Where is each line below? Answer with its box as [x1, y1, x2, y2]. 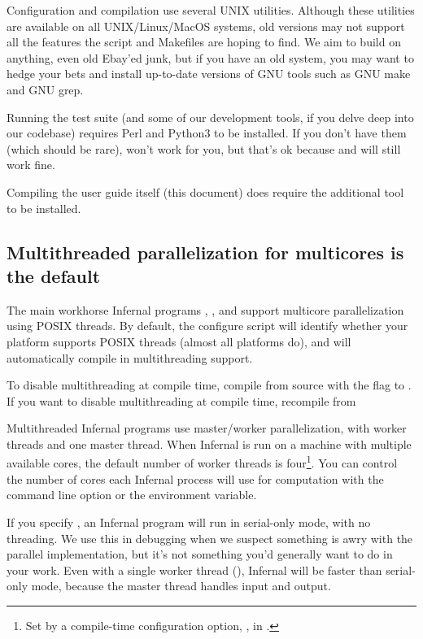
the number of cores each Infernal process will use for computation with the [7, 470, 384, 487]
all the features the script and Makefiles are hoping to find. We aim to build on [7, 33, 401, 50]
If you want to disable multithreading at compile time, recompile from [7, 392, 356, 409]
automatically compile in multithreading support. [7, 349, 253, 366]
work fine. [7, 156, 55, 173]
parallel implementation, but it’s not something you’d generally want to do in [7, 546, 393, 563]
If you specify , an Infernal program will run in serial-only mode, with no [7, 513, 371, 530]
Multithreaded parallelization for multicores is [7, 239, 404, 264]
